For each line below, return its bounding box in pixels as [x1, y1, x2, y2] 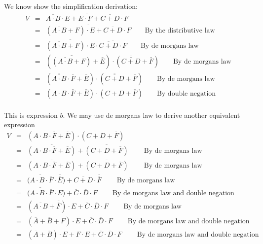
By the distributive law [145, 27, 215, 35]
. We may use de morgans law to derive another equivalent [63, 109, 240, 120]
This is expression [4, 109, 58, 120]
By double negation [156, 90, 216, 97]
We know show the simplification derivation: [4, 1, 138, 11]
